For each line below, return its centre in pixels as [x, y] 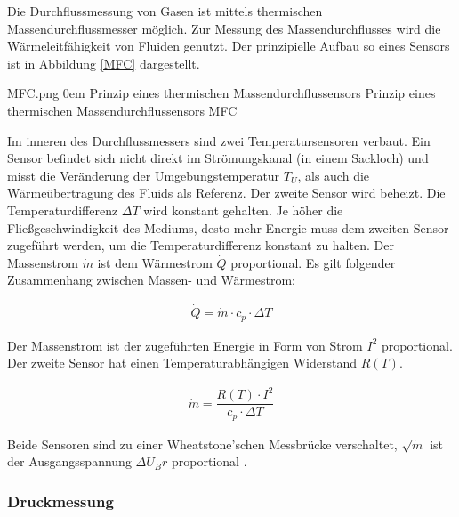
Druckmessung [60, 501]
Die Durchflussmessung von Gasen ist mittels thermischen [165, 11]
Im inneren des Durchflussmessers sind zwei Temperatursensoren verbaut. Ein [219, 140]
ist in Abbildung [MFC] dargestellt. [104, 63]
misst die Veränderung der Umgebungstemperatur [144, 175]
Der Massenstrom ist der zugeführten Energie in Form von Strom [185, 345]
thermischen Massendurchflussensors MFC [122, 110]
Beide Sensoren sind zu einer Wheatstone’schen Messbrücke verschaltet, [202, 444]
